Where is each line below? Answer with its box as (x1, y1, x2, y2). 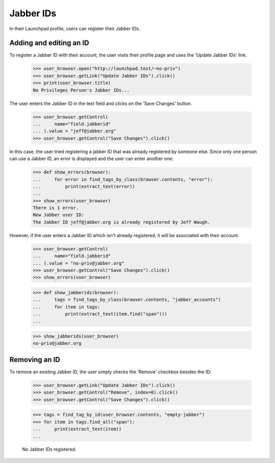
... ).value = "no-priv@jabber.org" (33, 260, 125, 266)
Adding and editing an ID (9, 39, 89, 47)
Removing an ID (9, 355, 61, 364)
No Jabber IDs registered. (22, 446, 76, 452)
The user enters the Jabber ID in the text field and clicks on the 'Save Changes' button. (9, 100, 193, 107)
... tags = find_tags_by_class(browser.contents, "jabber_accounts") (33, 297, 221, 303)
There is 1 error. (33, 205, 79, 211)
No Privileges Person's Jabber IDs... (33, 87, 130, 93)
